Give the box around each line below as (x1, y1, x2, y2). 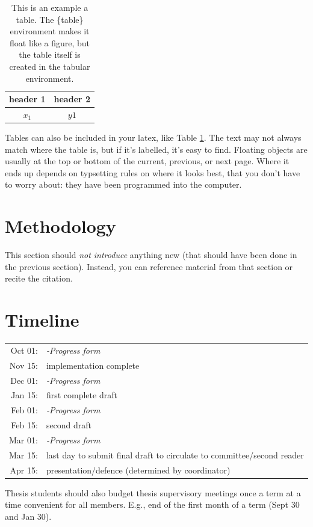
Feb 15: (11, 419, 38, 431)
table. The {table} (16, 13, 84, 25)
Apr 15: (10, 463, 38, 476)
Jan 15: (11, 389, 38, 401)
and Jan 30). (5, 510, 52, 522)
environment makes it (10, 25, 90, 37)
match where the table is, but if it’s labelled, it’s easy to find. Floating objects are (5, 143, 308, 155)
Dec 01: (10, 374, 38, 386)
